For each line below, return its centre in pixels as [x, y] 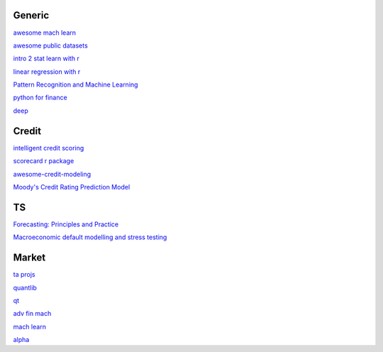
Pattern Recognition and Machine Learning [76, 84]
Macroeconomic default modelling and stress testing [90, 237]
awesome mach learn [45, 33]
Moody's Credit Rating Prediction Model [72, 187]
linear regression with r [47, 72]
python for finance [40, 98]
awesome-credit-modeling [52, 174]
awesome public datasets [50, 45]
